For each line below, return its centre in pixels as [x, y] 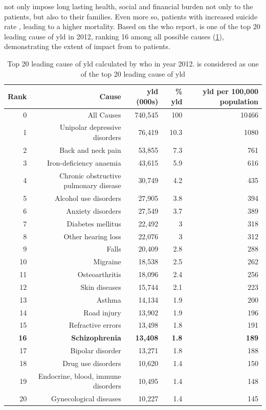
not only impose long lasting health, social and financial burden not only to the [129, 6]
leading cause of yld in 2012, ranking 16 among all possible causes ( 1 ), [114, 36]
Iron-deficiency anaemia [84, 162]
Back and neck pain [90, 150]
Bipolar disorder [96, 350]
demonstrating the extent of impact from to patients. [87, 46]
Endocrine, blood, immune [80, 375]
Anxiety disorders [94, 210]
